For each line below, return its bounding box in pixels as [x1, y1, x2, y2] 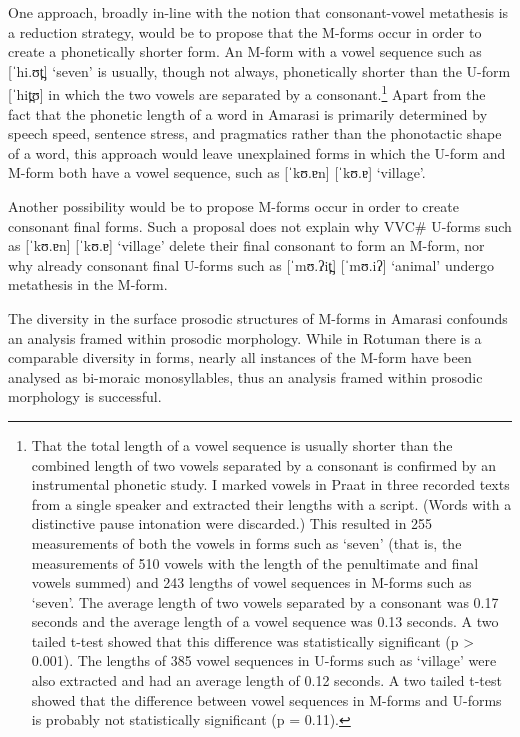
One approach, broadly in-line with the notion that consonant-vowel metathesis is [8, 2, 509, 22]
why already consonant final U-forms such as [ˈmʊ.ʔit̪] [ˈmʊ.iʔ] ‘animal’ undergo [8, 254, 494, 275]
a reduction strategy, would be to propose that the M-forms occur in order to [8, 21, 482, 42]
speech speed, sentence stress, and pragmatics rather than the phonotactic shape [8, 123, 502, 144]
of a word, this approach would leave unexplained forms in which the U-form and [8, 142, 506, 163]
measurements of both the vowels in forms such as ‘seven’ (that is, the [31, 532, 462, 553]
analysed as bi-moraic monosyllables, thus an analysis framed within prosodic [8, 366, 483, 387]
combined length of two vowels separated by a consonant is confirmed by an [31, 454, 497, 475]
